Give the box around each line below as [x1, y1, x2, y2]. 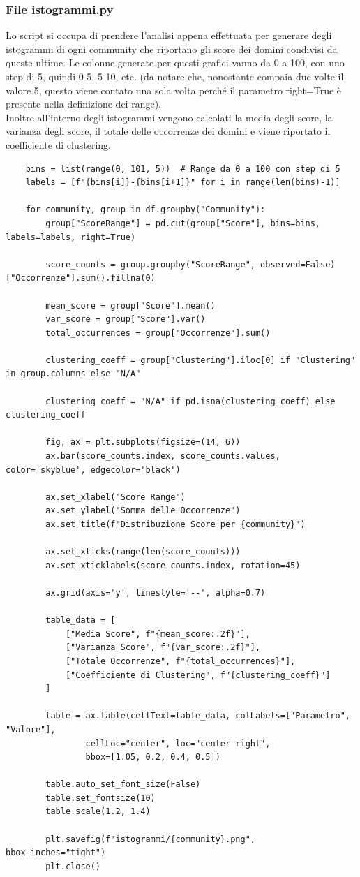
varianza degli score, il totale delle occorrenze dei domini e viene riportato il [6, 124, 331, 138]
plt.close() [45, 861, 101, 871]
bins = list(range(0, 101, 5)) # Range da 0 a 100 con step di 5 [25, 163, 340, 174]
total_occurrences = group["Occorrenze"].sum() [45, 327, 271, 338]
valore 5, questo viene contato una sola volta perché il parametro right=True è [6, 82, 342, 97]
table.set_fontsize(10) [45, 793, 156, 803]
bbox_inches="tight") [6, 848, 106, 858]
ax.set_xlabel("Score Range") [45, 492, 186, 502]
